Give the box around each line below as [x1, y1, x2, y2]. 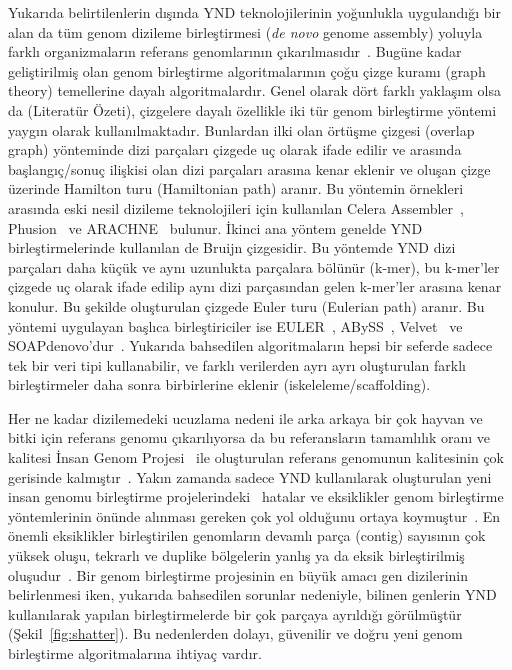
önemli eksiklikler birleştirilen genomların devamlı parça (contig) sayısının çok [8, 525, 486, 546]
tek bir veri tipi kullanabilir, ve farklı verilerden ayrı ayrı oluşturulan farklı [8, 354, 466, 375]
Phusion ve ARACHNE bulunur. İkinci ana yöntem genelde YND [8, 217, 423, 238]
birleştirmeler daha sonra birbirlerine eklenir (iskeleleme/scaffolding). [8, 374, 431, 395]
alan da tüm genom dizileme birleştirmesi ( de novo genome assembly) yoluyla [8, 21, 483, 42]
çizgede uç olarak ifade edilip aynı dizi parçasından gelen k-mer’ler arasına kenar [8, 276, 502, 297]
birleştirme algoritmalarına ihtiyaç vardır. [8, 643, 262, 663]
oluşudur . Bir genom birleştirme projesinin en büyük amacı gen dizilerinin [8, 564, 469, 585]
